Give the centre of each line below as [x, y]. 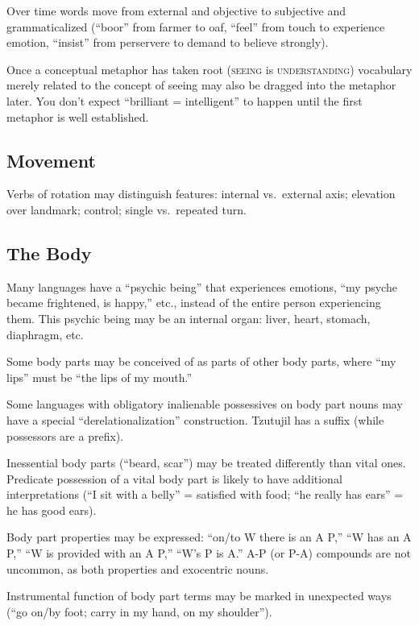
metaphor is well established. [78, 116]
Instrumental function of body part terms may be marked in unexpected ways [199, 596]
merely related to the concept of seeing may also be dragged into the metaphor [201, 85]
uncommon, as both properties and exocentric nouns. [138, 568]
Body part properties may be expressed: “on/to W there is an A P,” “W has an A [209, 537]
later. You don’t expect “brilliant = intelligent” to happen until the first [185, 100]
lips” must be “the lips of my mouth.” [100, 377]
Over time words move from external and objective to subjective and [176, 10]
